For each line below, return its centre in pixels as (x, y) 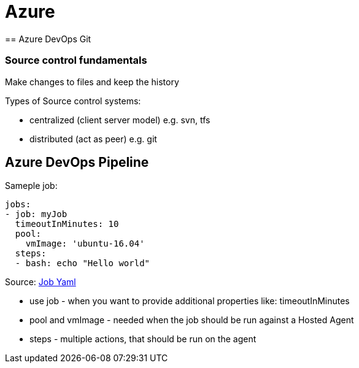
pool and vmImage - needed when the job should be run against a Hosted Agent (192, 320)
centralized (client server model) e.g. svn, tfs (120, 120)
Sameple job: (31, 186)
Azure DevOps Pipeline (77, 162)
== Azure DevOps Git (48, 39)
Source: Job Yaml (41, 282)
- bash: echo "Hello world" (83, 263)
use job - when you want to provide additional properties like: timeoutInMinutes (190, 301)
